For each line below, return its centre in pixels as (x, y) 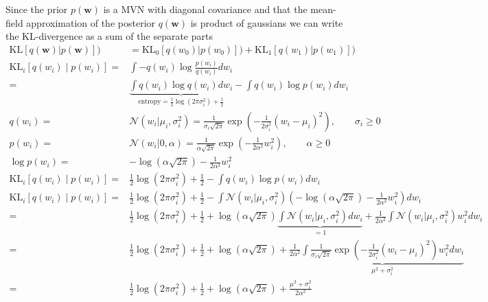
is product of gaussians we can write (267, 22)
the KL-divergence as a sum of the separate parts (109, 36)
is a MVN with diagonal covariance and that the (205, 9)
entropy (150, 102)
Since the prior (37, 9)
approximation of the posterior (91, 22)
